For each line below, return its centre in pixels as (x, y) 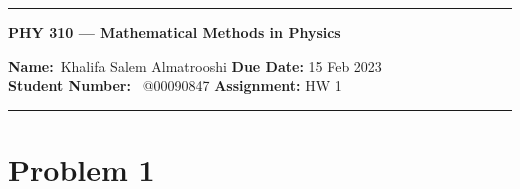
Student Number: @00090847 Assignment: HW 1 (175, 85)
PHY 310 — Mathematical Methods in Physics (174, 32)
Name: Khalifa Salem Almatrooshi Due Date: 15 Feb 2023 (195, 65)
